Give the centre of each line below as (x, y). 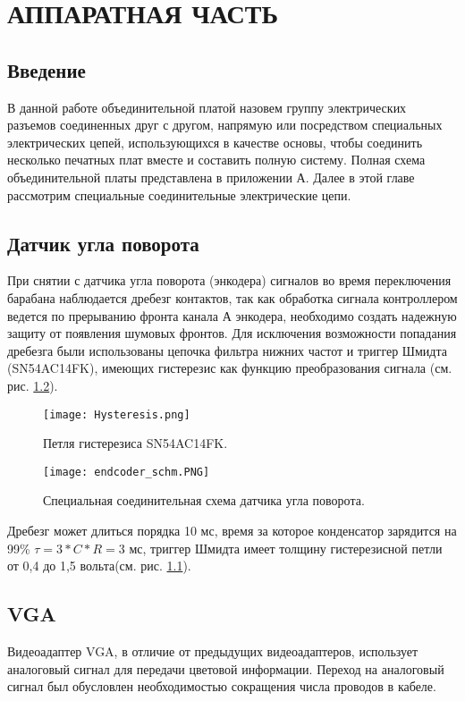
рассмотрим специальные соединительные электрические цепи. (179, 194)
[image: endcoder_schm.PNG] (127, 472)
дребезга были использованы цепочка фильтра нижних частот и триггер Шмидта (227, 350)
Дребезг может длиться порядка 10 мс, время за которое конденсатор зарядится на (232, 530)
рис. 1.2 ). (33, 385)
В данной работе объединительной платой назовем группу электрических (207, 107)
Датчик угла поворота (103, 243)
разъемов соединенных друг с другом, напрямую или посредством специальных (225, 125)
